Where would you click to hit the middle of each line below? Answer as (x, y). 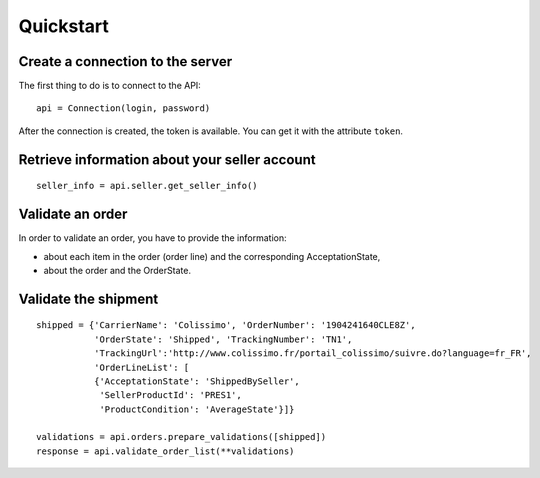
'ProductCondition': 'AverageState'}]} (197, 409)
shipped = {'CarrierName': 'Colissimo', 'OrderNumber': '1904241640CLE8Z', (226, 325)
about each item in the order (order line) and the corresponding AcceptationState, (212, 256)
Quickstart (64, 26)
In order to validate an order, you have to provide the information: (152, 238)
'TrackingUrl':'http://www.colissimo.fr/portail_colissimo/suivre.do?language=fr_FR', (312, 353)
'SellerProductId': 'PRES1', (170, 395)
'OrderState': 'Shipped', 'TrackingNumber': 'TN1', (223, 339)
